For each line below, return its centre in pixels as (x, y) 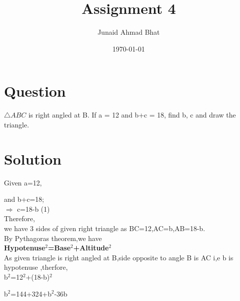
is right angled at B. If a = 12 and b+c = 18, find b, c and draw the (132, 115)
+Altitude (91, 248)
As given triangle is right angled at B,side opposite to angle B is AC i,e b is (119, 257)
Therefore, (20, 218)
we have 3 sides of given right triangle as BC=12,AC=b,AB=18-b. (105, 228)
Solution (33, 158)
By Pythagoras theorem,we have (53, 238)
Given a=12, (23, 182)
